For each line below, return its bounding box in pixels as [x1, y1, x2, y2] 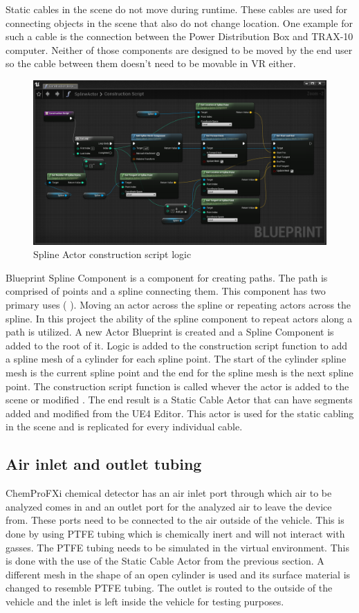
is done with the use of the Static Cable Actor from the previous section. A [6, 553, 324, 568]
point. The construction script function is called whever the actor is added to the [6, 378, 349, 393]
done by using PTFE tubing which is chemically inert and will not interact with [6, 526, 345, 540]
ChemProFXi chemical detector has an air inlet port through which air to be [6, 486, 332, 500]
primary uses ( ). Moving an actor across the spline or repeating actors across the [6, 298, 351, 312]
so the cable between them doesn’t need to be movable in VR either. [6, 56, 296, 71]
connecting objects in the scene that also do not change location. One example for [6, 15, 353, 30]
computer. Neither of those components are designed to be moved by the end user [6, 42, 353, 57]
